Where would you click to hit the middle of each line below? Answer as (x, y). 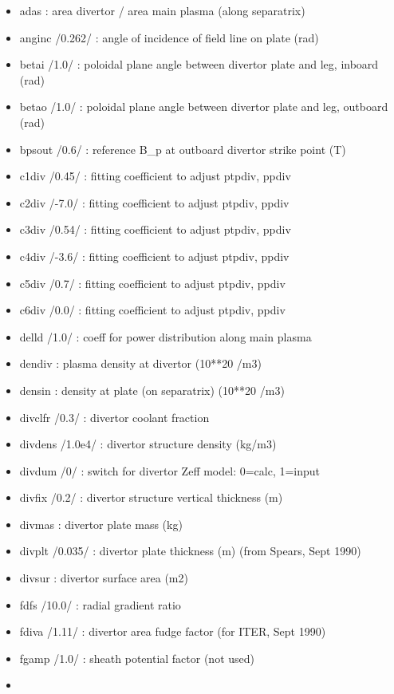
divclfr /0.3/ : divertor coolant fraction (114, 417)
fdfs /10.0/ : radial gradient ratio (100, 604)
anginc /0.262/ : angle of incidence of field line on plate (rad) (169, 37)
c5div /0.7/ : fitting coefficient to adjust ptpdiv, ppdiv (152, 283)
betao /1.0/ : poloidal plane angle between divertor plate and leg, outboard (204, 106)
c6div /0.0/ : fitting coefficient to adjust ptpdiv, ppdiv (152, 310)
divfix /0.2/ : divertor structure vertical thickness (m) (151, 497)
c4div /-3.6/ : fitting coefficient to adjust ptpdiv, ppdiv (154, 256)
